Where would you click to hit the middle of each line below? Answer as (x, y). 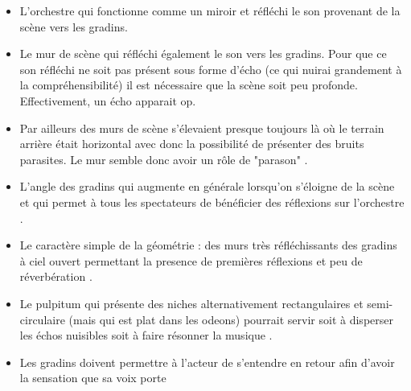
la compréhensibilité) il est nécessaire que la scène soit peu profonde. (189, 85)
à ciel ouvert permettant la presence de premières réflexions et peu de (191, 260)
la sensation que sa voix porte (93, 378)
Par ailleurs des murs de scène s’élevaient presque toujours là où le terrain (202, 128)
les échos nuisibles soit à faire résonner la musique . (146, 335)
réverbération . (56, 276)
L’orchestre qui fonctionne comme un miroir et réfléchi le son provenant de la (210, 10)
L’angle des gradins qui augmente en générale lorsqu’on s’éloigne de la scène (207, 186)
